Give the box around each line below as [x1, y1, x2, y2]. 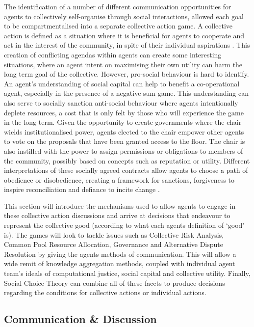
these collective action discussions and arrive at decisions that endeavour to [4, 210, 230, 220]
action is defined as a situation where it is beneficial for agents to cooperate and [4, 30, 245, 40]
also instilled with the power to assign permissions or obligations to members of [4, 145, 243, 156]
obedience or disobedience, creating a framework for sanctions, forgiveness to [4, 174, 234, 185]
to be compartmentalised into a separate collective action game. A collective [4, 21, 233, 31]
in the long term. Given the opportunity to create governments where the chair [4, 117, 242, 127]
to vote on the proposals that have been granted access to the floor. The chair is [4, 136, 245, 146]
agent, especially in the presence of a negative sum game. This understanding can [4, 88, 249, 98]
